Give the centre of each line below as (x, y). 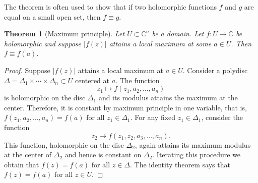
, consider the (222, 117)
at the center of (28, 155)
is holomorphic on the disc (45, 98)
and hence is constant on (103, 155)
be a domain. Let (178, 34)
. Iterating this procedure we (197, 155)
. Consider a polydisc (215, 70)
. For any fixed (153, 117)
